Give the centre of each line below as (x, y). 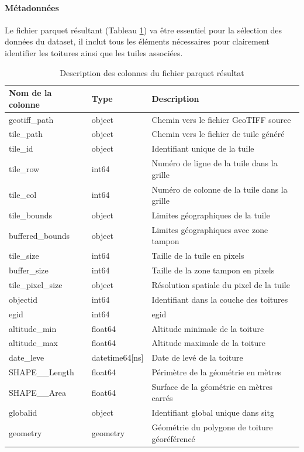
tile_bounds (30, 215)
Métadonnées (32, 7)
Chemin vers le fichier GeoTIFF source (221, 119)
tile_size (24, 256)
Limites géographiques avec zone (210, 229)
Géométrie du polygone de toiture (212, 427)
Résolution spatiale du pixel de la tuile (221, 284)
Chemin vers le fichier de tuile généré (218, 134)
